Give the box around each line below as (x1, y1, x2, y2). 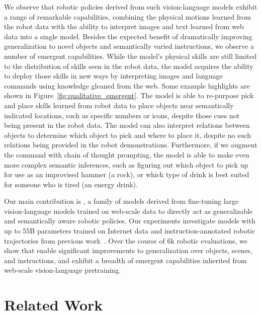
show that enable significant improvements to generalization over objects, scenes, (4, 245, 253, 256)
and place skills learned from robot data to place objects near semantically (4, 100, 234, 110)
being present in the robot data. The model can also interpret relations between (4, 120, 250, 130)
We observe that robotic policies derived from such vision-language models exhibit (4, 2, 257, 12)
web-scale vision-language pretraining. (4, 265, 121, 275)
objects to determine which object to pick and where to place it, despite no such (4, 129, 251, 140)
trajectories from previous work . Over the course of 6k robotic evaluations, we (4, 235, 247, 246)
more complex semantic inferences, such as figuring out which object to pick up (4, 159, 248, 170)
